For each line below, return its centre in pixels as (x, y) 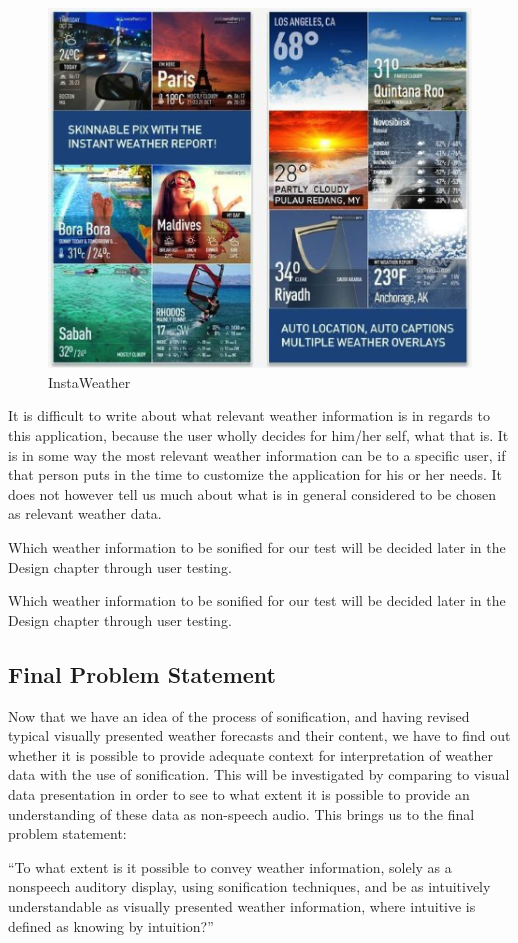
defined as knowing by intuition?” (111, 925)
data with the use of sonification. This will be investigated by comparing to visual (259, 774)
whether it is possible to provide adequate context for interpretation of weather (251, 754)
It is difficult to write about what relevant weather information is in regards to (249, 415)
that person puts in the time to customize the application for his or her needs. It (255, 474)
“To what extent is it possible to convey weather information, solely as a (230, 866)
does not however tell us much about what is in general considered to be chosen (252, 493)
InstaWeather (89, 381)
